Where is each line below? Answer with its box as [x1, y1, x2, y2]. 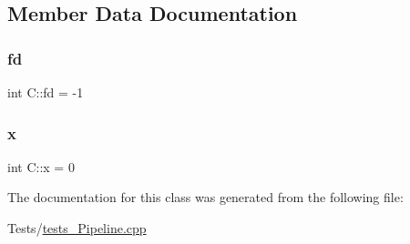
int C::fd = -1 [7, 83, 84, 101]
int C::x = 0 [7, 157, 75, 176]
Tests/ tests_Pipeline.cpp [7, 219, 147, 237]
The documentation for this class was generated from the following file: [7, 188, 404, 207]
